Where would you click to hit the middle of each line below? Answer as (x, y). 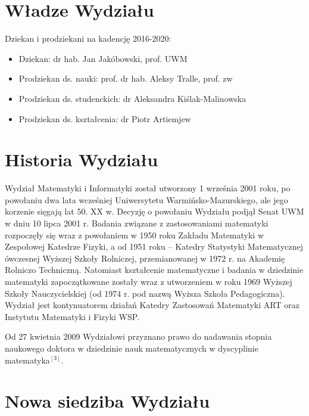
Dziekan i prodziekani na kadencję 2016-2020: (88, 38)
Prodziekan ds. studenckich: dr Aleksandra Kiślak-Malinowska (132, 98)
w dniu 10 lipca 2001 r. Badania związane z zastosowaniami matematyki (137, 223)
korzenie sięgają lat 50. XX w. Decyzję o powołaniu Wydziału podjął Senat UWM (154, 211)
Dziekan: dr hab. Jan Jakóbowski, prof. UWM (103, 58)
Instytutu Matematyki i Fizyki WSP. (72, 316)
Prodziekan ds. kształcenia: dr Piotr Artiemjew (105, 118)
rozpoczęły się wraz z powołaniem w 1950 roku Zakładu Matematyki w (135, 235)
